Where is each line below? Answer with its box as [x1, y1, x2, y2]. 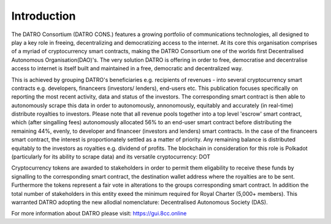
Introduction [11, 9, 76, 23]
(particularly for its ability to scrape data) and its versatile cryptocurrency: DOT [11, 153, 211, 160]
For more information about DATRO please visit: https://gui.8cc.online [11, 210, 187, 217]
